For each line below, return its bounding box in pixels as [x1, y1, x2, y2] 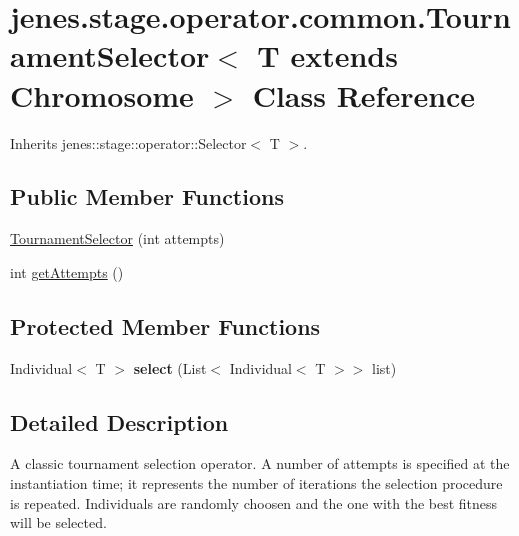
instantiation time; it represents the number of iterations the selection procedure [10, 473, 503, 494]
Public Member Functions [10, 181, 284, 212]
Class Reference [252, 74, 476, 115]
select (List [133, 357, 207, 378]
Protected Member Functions [10, 310, 321, 341]
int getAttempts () [10, 261, 124, 282]
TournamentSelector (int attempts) [10, 228, 225, 249]
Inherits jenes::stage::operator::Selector [10, 132, 247, 153]
